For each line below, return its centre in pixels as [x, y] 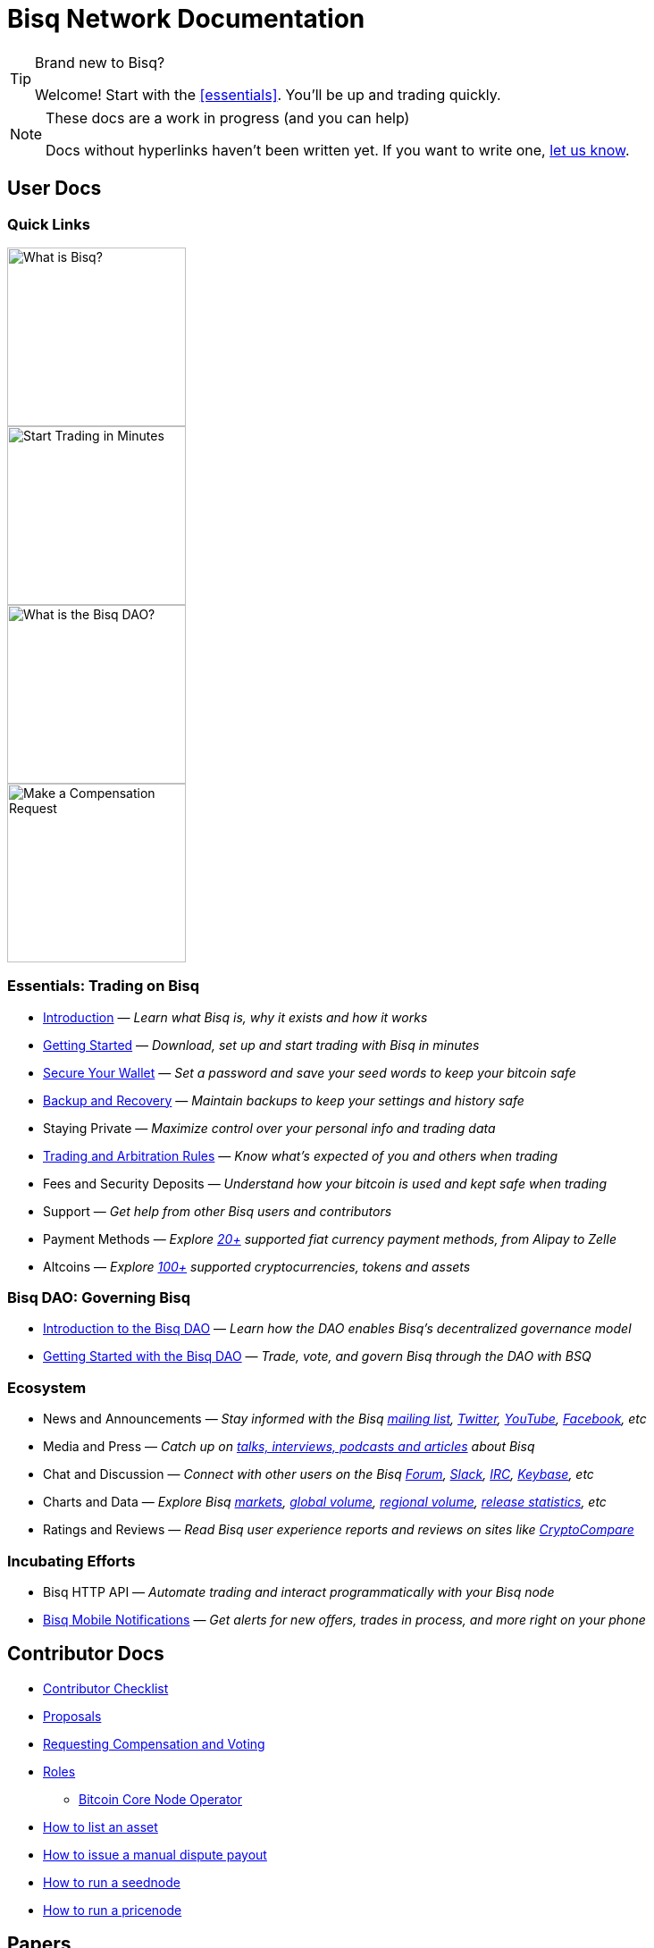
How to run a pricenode [113, 1910]
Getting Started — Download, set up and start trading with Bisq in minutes [261, 1045]
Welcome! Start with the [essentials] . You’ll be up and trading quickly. [268, 94]
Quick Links [49, 224]
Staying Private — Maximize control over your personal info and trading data [269, 1128]
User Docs [54, 189]
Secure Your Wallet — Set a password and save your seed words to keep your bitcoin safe [310, 1072]
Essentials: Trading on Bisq [103, 986]
